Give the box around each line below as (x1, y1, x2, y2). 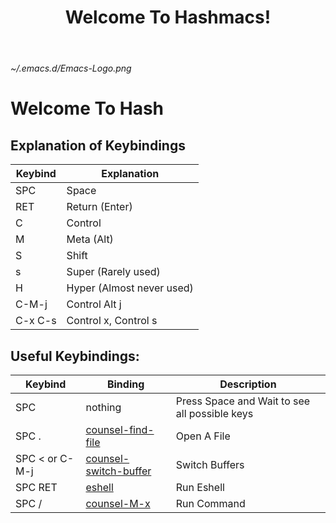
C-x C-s (15, 314, 57, 328)
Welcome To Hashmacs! (64, 6, 272, 29)
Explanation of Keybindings (10, 137, 186, 154)
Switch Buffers (175, 458, 245, 471)
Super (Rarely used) (66, 265, 161, 279)
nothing (85, 401, 122, 414)
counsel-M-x (85, 497, 151, 510)
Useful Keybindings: (10, 347, 140, 365)
